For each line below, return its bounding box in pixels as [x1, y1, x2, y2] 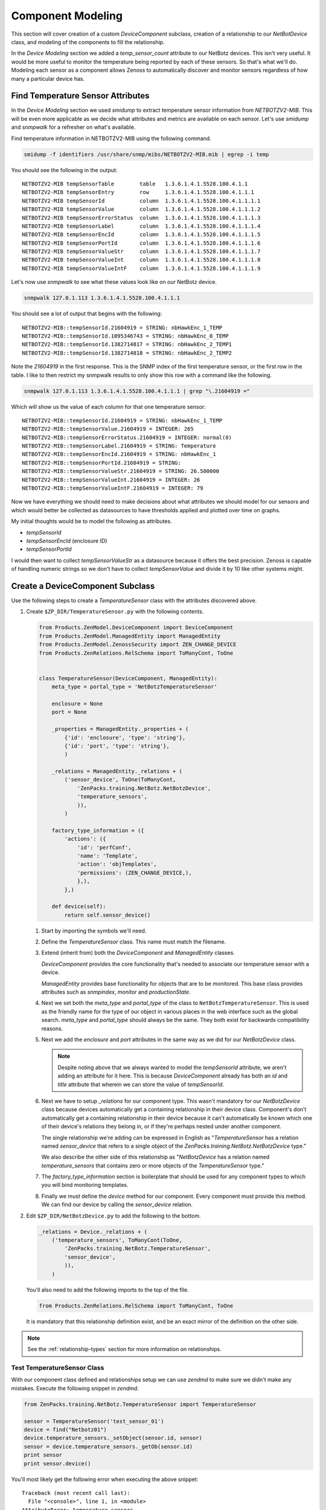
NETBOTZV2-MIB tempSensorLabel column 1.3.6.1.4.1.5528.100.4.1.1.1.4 [22, 222, 261, 230]
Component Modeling [11, 9, 123, 22]
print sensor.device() [24, 1460, 91, 1467]
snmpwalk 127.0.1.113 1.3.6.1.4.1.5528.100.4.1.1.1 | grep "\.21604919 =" [24, 387, 251, 394]
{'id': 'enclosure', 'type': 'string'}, [64, 734, 186, 741]
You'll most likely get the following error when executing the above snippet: [11, 1476, 199, 1483]
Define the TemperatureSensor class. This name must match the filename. [41, 938, 226, 945]
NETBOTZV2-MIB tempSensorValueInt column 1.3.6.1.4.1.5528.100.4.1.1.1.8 [22, 257, 261, 263]
